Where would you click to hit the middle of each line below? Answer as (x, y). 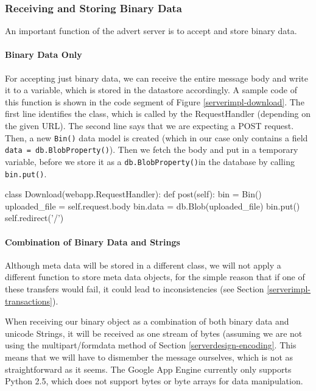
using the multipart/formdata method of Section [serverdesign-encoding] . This (151, 345)
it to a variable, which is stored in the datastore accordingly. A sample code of (151, 90)
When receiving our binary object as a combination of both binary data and (147, 321)
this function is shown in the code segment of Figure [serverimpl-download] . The (155, 101)
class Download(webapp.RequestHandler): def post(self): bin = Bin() (133, 194)
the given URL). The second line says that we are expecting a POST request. (149, 125)
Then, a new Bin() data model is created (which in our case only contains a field (156, 137)
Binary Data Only (44, 55)
